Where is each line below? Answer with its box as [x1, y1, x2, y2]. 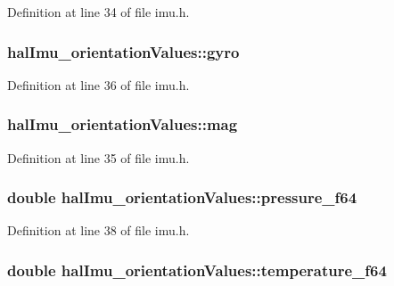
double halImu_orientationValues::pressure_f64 [7, 186, 357, 208]
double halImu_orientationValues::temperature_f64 [7, 258, 387, 281]
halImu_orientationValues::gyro [7, 40, 240, 62]
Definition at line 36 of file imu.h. [7, 75, 190, 94]
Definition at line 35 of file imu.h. [7, 148, 190, 167]
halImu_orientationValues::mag [7, 113, 238, 135]
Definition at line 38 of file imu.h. [7, 221, 190, 240]
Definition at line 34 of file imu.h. [7, 3, 190, 20]
